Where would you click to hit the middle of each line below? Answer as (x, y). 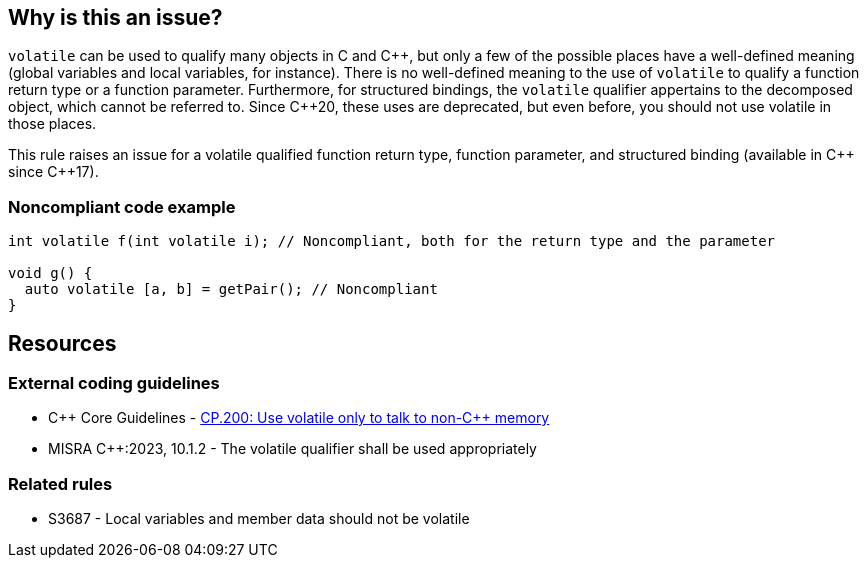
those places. (52, 124)
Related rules (60, 483)
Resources (62, 343)
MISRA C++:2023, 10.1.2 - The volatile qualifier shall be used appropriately (292, 449)
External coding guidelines (114, 383)
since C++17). (53, 172)
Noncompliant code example (122, 206)
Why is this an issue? (115, 17)
